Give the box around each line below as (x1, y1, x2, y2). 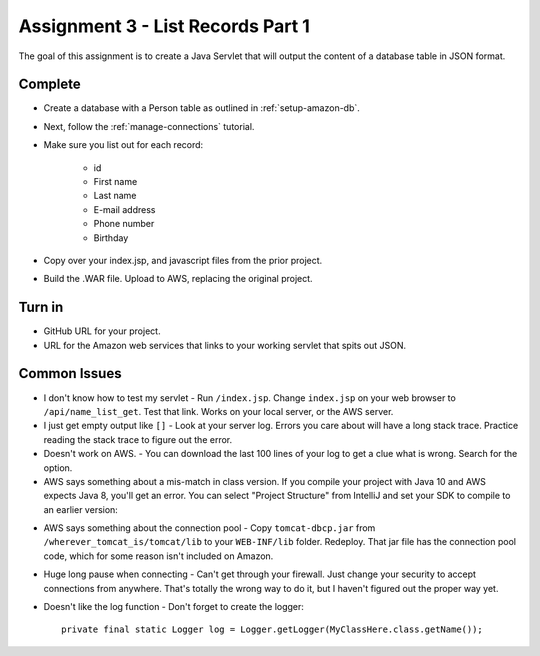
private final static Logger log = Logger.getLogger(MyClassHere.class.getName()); (61, 624, 484, 635)
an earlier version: (43, 503, 119, 515)
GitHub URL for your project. (43, 325, 161, 337)
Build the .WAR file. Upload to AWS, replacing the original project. (43, 273, 314, 285)
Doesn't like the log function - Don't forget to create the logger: (43, 601, 305, 613)
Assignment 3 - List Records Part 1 (18, 15, 310, 37)
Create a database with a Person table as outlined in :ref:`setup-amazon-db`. (43, 102, 360, 114)
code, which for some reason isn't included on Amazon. (43, 550, 274, 562)
